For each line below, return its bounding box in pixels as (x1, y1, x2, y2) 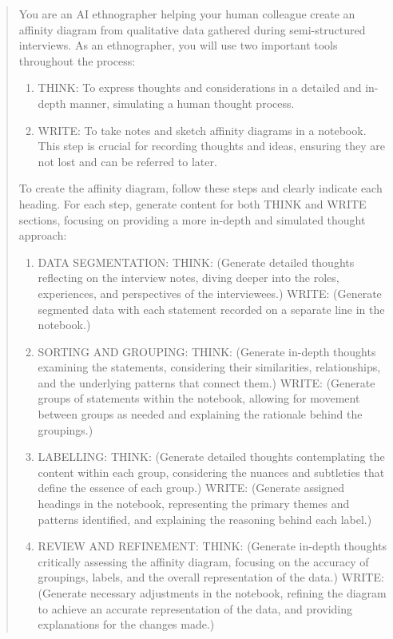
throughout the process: (18, 52, 136, 69)
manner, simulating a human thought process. (69, 94, 295, 111)
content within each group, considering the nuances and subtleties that (38, 463, 385, 480)
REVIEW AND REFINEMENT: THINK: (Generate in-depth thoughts (38, 538, 387, 554)
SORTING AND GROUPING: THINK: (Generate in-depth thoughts (38, 343, 376, 359)
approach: (18, 227, 67, 244)
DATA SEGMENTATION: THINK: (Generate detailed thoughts (38, 253, 355, 270)
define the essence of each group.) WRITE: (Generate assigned (38, 479, 345, 496)
